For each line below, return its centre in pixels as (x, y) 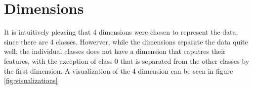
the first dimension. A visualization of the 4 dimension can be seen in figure (119, 70)
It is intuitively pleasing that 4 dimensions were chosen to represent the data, (121, 32)
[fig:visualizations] (31, 80)
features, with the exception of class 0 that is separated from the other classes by (127, 61)
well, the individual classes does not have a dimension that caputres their (115, 51)
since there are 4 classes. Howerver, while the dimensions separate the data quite (126, 41)
